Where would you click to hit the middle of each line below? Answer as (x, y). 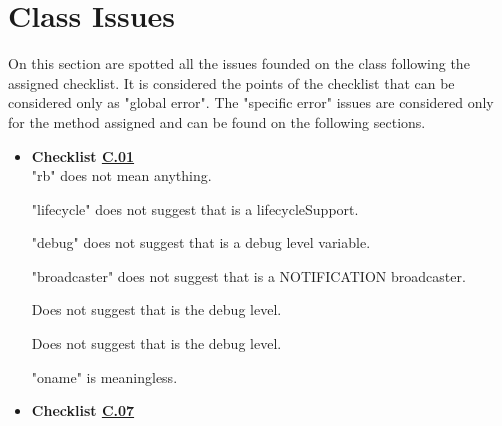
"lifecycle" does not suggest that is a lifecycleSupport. (195, 208)
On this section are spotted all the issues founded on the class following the (239, 63)
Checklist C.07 (83, 410)
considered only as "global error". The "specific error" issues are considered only (251, 102)
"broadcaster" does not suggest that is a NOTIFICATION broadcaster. (248, 275)
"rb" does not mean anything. (121, 175)
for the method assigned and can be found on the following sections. (217, 121)
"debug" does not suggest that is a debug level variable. (201, 242)
